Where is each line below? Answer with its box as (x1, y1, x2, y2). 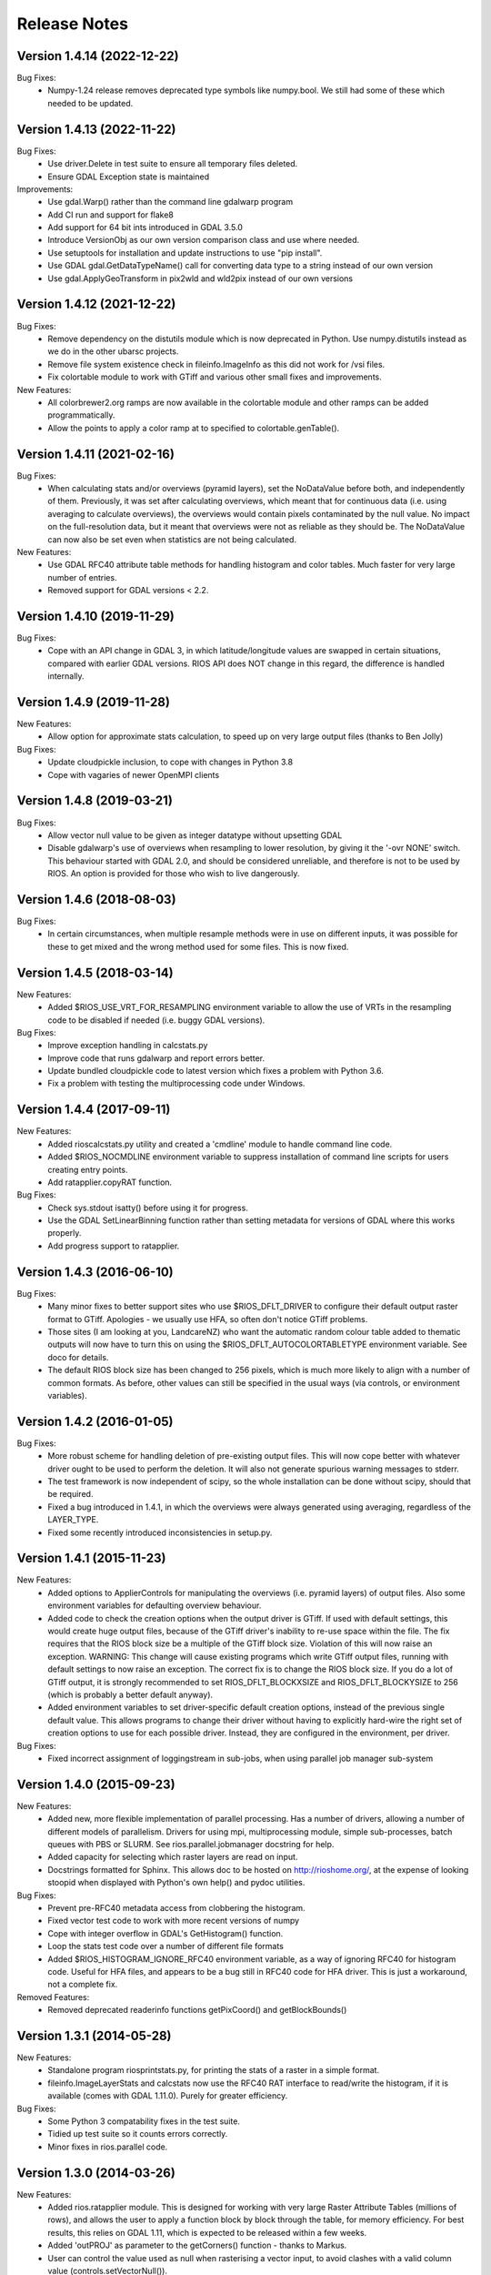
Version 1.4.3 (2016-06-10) (16, 1264, 175, 1279)
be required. (47, 1489, 94, 1500)
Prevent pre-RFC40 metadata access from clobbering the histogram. (47, 1902, 306, 1913)
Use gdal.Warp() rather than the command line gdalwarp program (47, 197, 294, 207)
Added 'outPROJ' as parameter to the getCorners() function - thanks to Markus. (47, 2240, 347, 2251)
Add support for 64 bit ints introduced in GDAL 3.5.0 (47, 222, 243, 233)
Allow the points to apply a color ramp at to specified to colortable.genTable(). (47, 422, 340, 433)
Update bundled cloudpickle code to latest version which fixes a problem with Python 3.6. (47, 1066, 384, 1077)
